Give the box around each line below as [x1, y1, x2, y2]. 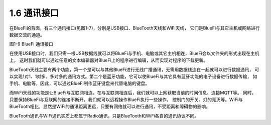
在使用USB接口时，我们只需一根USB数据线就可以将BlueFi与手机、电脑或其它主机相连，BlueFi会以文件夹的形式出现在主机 [9, 50, 259, 56]
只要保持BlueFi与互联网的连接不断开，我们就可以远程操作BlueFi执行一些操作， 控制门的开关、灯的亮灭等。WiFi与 [9, 96, 243, 102]
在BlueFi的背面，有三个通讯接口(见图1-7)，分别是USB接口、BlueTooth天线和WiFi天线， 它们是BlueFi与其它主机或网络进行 [9, 25, 260, 31]
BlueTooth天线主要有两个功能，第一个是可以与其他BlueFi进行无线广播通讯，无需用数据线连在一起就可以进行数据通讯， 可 [9, 66, 259, 72]
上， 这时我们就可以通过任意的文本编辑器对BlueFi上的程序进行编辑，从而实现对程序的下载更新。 [9, 57, 208, 63]
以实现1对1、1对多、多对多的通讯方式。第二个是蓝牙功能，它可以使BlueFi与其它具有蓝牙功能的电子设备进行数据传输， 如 [9, 73, 257, 79]
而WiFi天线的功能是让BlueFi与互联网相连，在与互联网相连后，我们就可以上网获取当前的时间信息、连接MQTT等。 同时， [9, 89, 256, 95]
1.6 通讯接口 [9, 7, 59, 18]
